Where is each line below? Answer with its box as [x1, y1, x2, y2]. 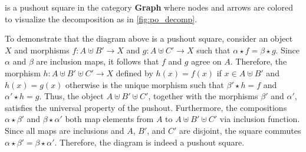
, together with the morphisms [148, 90, 258, 102]
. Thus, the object [39, 90, 104, 102]
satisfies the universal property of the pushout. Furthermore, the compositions [5, 101, 287, 113]
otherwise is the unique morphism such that [65, 78, 224, 90]
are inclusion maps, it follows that [36, 55, 159, 67]
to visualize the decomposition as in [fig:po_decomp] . [5, 12, 198, 25]
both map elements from [65, 113, 154, 125]
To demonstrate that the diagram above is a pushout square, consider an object [5, 32, 293, 45]
